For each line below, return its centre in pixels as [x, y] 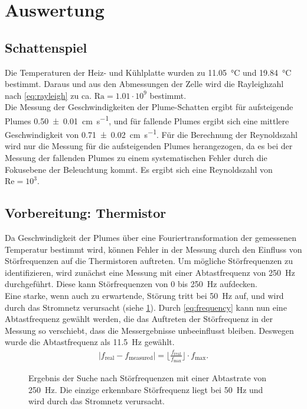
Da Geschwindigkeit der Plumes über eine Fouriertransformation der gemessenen [151, 238]
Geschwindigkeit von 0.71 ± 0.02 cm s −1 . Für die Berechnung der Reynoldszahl [151, 133]
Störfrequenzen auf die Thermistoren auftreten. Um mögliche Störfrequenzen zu [149, 261]
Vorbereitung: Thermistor [86, 213]
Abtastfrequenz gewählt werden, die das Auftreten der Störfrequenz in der [139, 319]
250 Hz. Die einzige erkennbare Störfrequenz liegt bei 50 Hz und [146, 389]
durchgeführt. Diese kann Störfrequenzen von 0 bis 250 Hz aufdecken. [131, 284]
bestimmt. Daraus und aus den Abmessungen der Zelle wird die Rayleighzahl [144, 84]
